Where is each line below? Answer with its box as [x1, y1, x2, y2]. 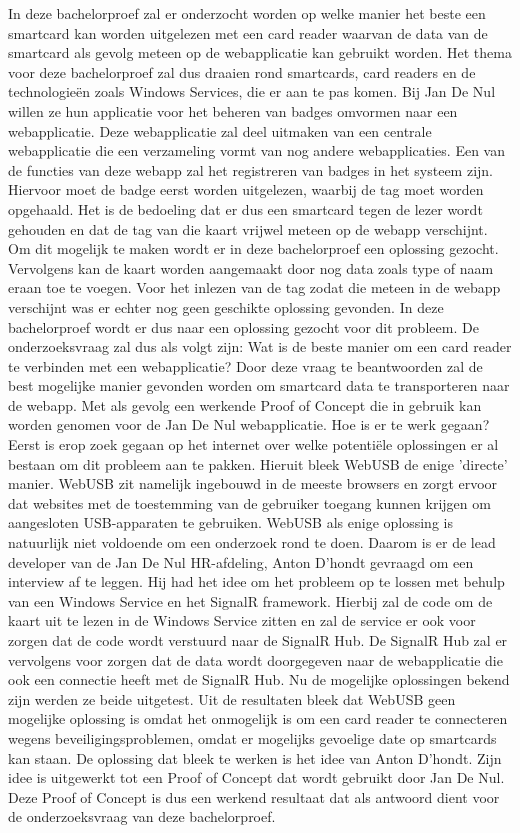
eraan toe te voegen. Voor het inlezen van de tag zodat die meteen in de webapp [8, 277, 501, 298]
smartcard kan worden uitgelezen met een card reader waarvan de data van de [8, 22, 488, 43]
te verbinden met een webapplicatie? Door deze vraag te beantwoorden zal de [8, 355, 483, 376]
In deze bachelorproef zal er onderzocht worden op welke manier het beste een [8, 3, 486, 23]
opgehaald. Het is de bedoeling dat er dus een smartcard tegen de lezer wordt [8, 198, 483, 219]
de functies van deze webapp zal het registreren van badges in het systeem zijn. [8, 159, 494, 180]
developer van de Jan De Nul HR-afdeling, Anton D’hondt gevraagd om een [8, 551, 474, 572]
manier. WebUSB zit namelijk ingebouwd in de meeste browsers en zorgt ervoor [8, 473, 498, 494]
